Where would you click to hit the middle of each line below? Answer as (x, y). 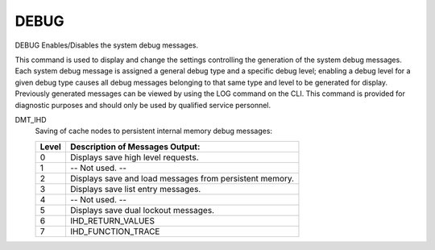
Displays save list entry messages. (135, 189)
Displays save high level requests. (134, 157)
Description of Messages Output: (135, 147)
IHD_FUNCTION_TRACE (115, 231)
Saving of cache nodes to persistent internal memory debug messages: (154, 131)
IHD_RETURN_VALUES (112, 220)
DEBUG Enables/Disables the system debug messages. (107, 45)
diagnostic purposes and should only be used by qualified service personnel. (143, 105)
